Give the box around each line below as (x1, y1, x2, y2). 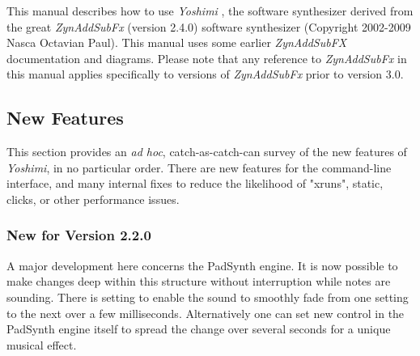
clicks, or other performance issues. (6, 190, 180, 207)
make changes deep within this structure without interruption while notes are (6, 273, 391, 290)
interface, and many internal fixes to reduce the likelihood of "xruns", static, (6, 175, 384, 192)
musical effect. (6, 336, 77, 353)
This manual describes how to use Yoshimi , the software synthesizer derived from (6, 2, 414, 19)
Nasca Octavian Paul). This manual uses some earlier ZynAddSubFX (6, 34, 347, 51)
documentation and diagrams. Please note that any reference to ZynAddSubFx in (6, 49, 407, 66)
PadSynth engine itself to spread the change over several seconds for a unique (6, 320, 391, 337)
